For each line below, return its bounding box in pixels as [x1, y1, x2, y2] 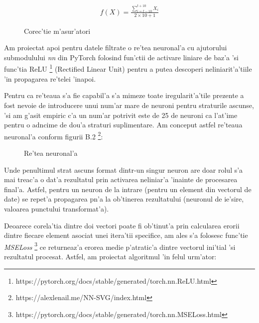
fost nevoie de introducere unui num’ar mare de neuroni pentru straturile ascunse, [4, 100, 254, 110]
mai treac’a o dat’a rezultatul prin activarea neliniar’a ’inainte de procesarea [4, 174, 238, 185]
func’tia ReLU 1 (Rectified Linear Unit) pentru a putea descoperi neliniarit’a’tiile [4, 62, 252, 74]
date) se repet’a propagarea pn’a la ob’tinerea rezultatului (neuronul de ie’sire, [4, 194, 244, 204]
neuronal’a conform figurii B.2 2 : [4, 129, 103, 141]
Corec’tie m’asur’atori [24, 25, 91, 36]
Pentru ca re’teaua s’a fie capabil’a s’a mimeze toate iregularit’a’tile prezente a [4, 90, 244, 101]
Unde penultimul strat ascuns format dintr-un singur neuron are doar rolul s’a [4, 164, 243, 175]
